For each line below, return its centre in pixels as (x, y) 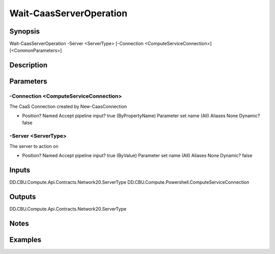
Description (29, 65)
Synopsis (25, 31)
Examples (25, 239)
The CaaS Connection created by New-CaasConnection (68, 106)
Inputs (20, 170)
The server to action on (34, 146)
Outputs (23, 197)
